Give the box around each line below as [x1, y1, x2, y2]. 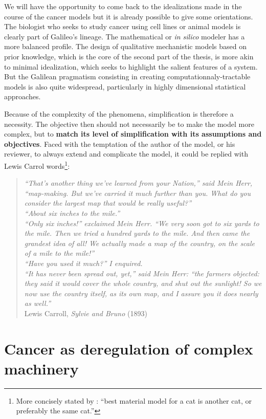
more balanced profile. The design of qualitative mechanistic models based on [4, 41, 247, 52]
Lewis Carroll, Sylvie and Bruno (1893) [24, 307, 147, 318]
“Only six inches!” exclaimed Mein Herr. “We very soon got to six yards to [24, 217, 259, 228]
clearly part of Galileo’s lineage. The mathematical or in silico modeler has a [4, 31, 245, 41]
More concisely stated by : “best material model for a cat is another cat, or [16, 395, 252, 406]
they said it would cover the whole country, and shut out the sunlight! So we [24, 278, 262, 289]
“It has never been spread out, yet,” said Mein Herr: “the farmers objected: [24, 268, 259, 278]
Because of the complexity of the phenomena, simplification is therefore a [4, 108, 234, 119]
